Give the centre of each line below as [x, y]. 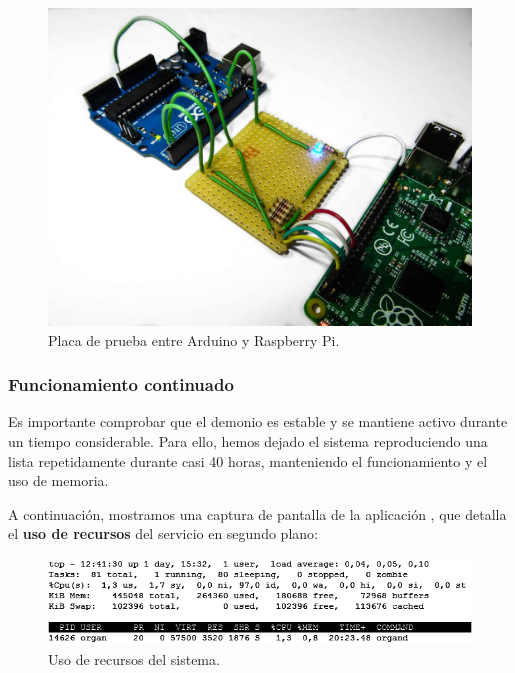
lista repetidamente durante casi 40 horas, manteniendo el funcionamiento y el [248, 460]
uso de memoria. [58, 480]
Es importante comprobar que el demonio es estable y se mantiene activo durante [258, 421]
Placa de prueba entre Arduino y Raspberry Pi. [194, 339]
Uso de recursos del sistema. [134, 658]
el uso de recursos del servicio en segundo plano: [163, 533]
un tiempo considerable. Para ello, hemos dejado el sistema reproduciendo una [248, 441]
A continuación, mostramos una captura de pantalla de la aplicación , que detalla [257, 513]
